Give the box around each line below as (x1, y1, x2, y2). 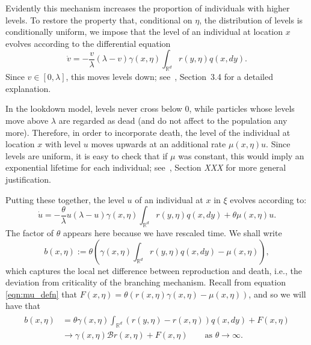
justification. (5, 172, 51, 185)
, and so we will (248, 287, 306, 300)
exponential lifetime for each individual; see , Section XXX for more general (5, 161, 286, 174)
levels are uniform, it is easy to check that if (5, 149, 168, 162)
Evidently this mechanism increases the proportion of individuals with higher (5, 2, 290, 14)
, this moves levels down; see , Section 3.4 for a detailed (66, 70, 273, 83)
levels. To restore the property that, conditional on (5, 13, 192, 26)
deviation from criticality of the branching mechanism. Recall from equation (5, 276, 286, 289)
